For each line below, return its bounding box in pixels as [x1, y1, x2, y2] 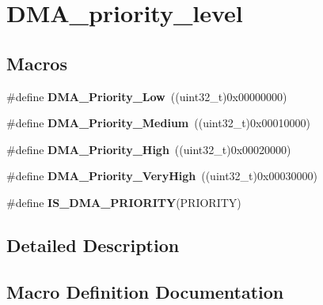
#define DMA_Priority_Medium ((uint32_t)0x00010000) [6, 115, 310, 131]
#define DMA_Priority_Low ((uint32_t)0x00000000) [6, 88, 287, 104]
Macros [6, 51, 67, 75]
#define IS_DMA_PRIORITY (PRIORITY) [6, 194, 241, 210]
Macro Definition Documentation [6, 279, 284, 303]
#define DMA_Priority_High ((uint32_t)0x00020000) [6, 141, 291, 157]
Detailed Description [6, 232, 180, 257]
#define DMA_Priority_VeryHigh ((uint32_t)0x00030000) [6, 168, 317, 184]
